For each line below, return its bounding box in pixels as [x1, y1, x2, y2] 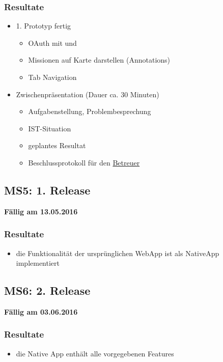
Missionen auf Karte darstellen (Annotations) [28, 54, 171, 65]
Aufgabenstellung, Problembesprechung [28, 106, 151, 117]
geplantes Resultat [28, 140, 86, 151]
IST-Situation [28, 123, 71, 133]
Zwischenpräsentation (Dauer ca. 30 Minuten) [16, 89, 159, 99]
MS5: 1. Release [4, 182, 91, 198]
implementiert [16, 258, 60, 268]
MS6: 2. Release [4, 283, 91, 298]
